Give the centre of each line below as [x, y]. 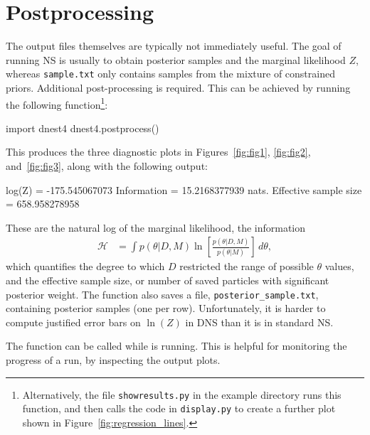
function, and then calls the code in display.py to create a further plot [179, 408]
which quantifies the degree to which [85, 266]
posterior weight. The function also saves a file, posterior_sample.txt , [162, 294]
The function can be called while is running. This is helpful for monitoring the [176, 346]
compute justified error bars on [73, 322]
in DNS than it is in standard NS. [259, 322]
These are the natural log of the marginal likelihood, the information [156, 227]
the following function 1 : [57, 103]
